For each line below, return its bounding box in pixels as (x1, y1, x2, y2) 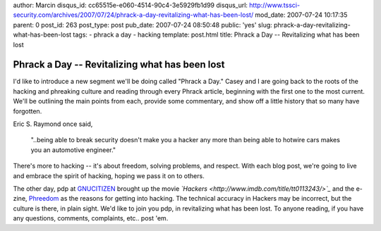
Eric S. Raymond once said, (13, 120, 93, 128)
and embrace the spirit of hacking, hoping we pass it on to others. (13, 171, 205, 180)
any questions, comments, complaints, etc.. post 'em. (13, 214, 169, 223)
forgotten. (13, 106, 42, 115)
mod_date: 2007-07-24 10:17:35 (255, 11, 348, 19)
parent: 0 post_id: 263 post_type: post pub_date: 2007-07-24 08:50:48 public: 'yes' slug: (13, 20, 273, 29)
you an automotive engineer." (30, 145, 116, 154)
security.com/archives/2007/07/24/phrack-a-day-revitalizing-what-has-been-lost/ (13, 11, 254, 19)
